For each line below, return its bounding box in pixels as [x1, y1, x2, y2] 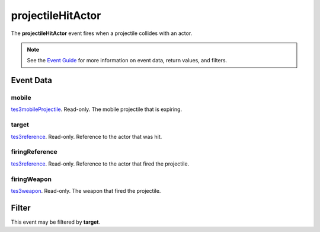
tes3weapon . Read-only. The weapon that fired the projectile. [11, 187, 161, 194]
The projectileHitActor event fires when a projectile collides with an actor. [11, 30, 193, 37]
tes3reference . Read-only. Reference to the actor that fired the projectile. [11, 160, 190, 167]
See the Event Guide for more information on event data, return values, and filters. [27, 57, 228, 64]
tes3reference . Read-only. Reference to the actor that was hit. [11, 133, 162, 140]
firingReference [11, 148, 57, 156]
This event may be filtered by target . [11, 218, 101, 225]
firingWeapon [11, 175, 52, 183]
